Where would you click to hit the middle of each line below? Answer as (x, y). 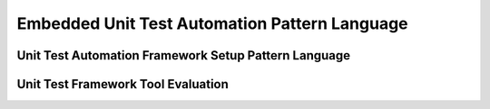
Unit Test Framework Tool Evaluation (122, 84)
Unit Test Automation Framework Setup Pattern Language (184, 55)
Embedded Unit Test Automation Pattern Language (212, 23)
